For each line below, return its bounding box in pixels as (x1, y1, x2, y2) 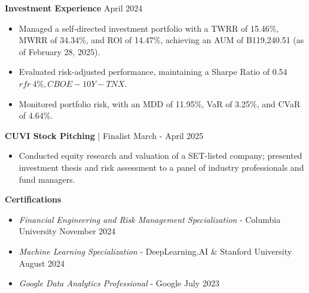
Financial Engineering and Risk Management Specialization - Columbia (19, 213, 281, 225)
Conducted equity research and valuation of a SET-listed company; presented (19, 149, 302, 162)
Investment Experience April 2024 (5, 2, 143, 14)
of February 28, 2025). (19, 45, 100, 58)
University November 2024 (19, 225, 116, 237)
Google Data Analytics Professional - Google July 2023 (19, 277, 219, 289)
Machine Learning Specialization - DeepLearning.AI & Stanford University (19, 244, 292, 257)
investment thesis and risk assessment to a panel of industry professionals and (19, 161, 304, 173)
